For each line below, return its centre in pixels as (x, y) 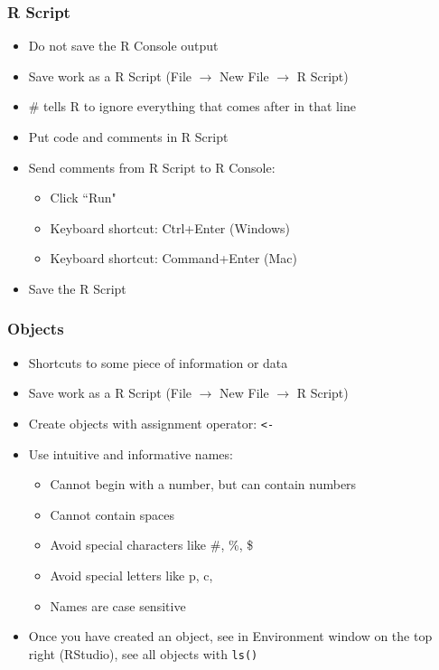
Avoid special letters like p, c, (131, 575)
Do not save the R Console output (123, 46)
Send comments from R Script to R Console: (152, 167)
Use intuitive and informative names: (131, 453)
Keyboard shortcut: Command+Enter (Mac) (174, 258)
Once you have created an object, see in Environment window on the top (230, 636)
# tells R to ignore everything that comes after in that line (192, 106)
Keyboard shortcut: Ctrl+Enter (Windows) (170, 227)
